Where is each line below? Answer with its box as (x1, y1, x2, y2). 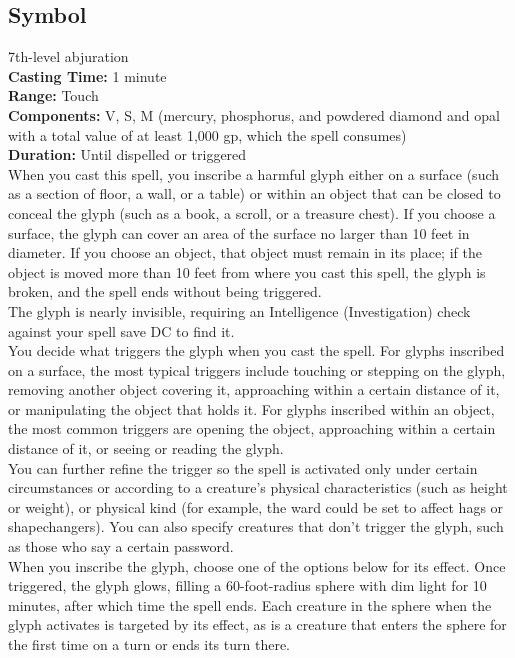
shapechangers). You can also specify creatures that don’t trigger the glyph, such (8, 516, 504, 537)
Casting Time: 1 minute (8, 65, 167, 86)
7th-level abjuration (8, 46, 129, 67)
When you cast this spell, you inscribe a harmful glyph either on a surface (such (8, 163, 500, 184)
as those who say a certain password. (8, 536, 234, 557)
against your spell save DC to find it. (8, 320, 235, 341)
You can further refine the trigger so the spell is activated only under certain (8, 457, 478, 478)
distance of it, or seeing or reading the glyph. (8, 438, 284, 459)
